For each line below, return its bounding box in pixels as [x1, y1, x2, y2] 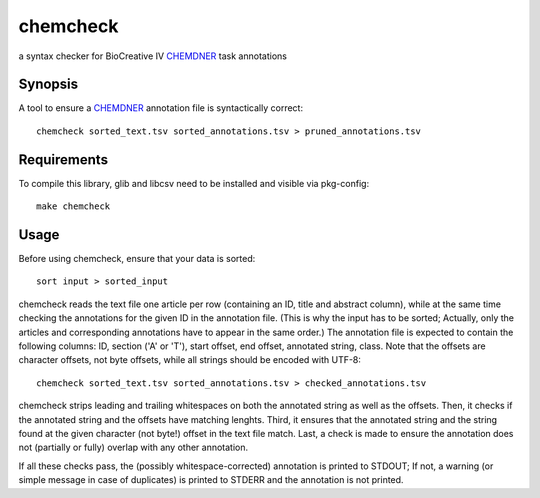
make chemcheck [36, 201, 111, 212]
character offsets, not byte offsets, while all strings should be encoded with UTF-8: [18, 354, 362, 366]
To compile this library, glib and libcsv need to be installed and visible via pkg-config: [18, 177, 370, 189]
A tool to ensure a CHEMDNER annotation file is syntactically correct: [18, 102, 304, 114]
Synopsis [18, 76, 79, 93]
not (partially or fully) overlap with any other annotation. [18, 441, 249, 454]
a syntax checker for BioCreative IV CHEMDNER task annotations [18, 50, 287, 62]
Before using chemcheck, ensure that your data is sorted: [18, 253, 256, 265]
